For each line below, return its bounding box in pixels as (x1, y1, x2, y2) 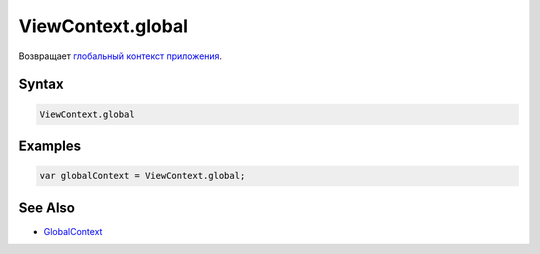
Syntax (18, 76, 64, 93)
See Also (18, 199, 75, 216)
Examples (18, 137, 82, 154)
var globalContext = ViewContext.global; (39, 170, 246, 182)
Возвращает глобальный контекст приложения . (18, 50, 223, 62)
